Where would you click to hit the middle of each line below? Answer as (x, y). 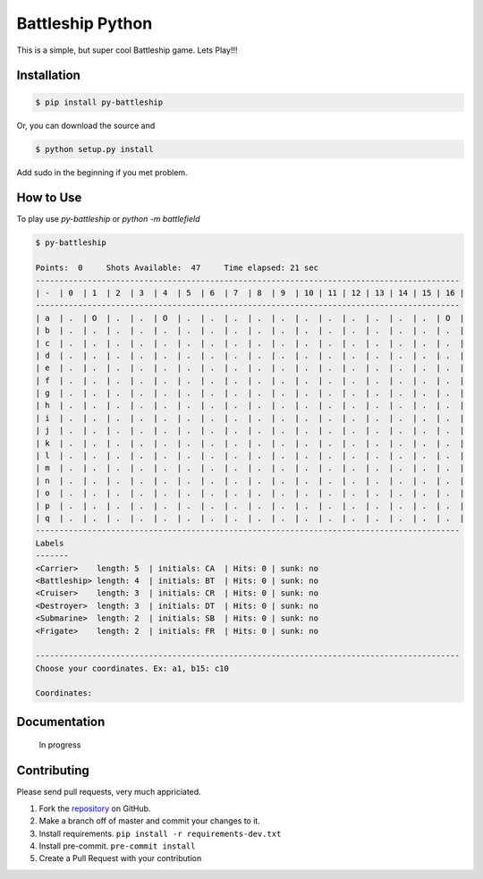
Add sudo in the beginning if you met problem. (102, 172)
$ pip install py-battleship (99, 102)
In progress (60, 745)
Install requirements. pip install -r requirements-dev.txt (160, 833)
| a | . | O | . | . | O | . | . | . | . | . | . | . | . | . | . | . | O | (250, 318)
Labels (50, 543)
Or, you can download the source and (86, 125)
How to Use (49, 198)
